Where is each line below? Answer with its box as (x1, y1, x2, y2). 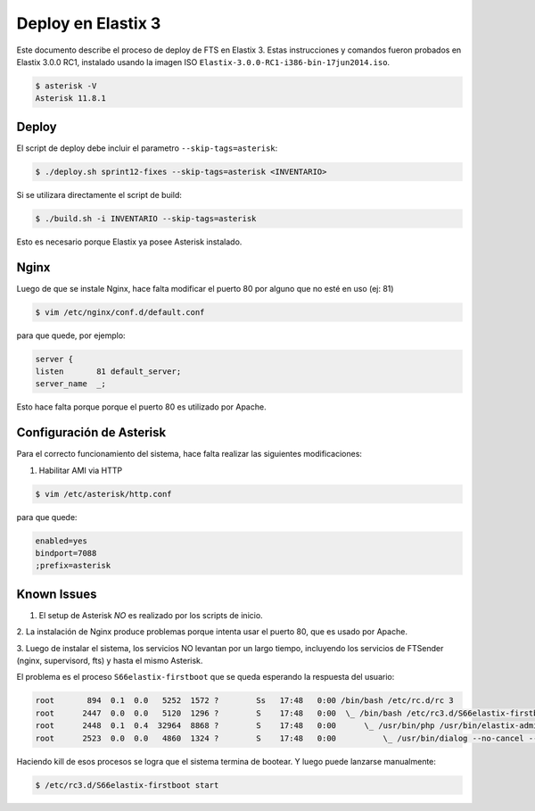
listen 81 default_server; (35, 367, 182, 377)
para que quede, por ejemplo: (16, 330, 126, 341)
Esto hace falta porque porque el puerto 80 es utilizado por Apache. (16, 401, 267, 412)
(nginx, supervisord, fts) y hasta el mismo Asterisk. (16, 656, 203, 666)
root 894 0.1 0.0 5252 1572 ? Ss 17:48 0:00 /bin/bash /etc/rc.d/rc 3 (35, 696, 454, 706)
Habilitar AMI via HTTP (38, 465, 123, 476)
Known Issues (16, 586, 97, 601)
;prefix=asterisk (35, 560, 111, 571)
